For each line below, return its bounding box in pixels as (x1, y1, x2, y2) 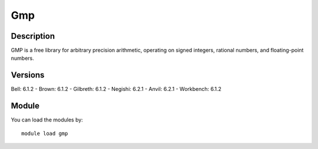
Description (11, 31, 55, 41)
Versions (11, 70, 45, 80)
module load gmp (21, 130, 68, 137)
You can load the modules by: (11, 116, 84, 123)
